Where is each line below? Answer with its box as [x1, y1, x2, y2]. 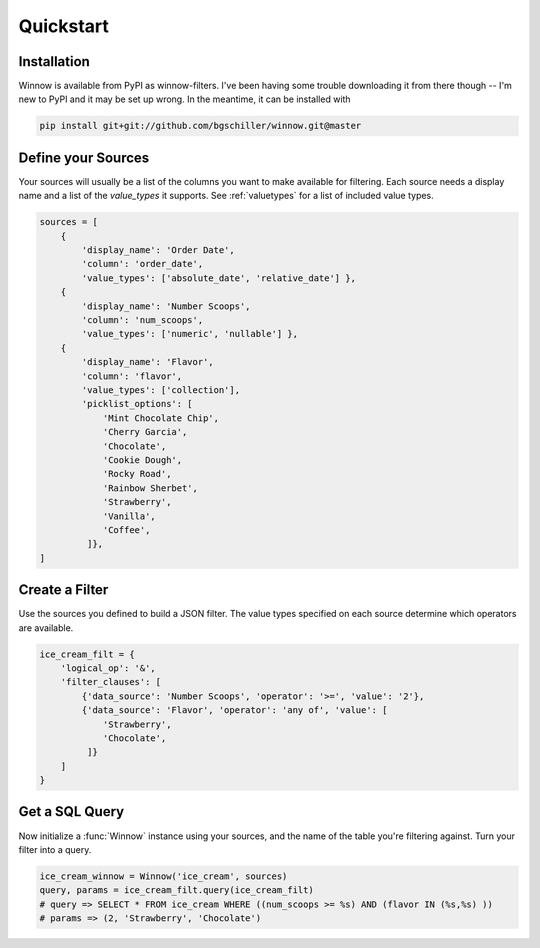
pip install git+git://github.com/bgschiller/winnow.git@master [39, 120, 362, 132]
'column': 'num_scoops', [81, 315, 204, 326]
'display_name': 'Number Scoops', [81, 300, 251, 312]
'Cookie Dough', [102, 454, 183, 465]
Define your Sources [18, 149, 150, 166]
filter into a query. [18, 843, 92, 855]
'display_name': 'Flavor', [81, 356, 214, 368]
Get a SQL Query [18, 803, 125, 820]
